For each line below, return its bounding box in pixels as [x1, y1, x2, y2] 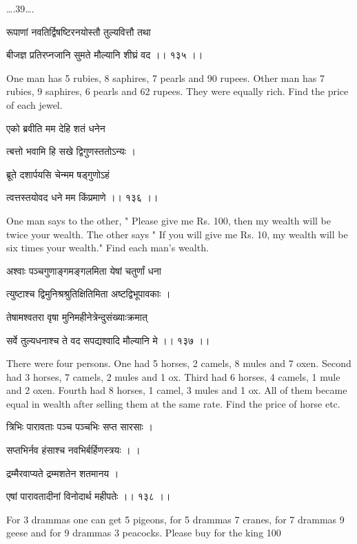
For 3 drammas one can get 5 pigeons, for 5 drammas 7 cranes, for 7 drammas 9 [6, 512, 345, 526]
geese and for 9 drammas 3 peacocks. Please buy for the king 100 [6, 525, 281, 540]
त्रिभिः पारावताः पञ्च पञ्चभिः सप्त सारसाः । [6, 419, 153, 434]
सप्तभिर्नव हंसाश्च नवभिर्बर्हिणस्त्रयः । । [6, 443, 141, 457]
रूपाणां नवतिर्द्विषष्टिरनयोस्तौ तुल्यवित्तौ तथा [6, 24, 151, 39]
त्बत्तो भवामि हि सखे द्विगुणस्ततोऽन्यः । [6, 144, 136, 158]
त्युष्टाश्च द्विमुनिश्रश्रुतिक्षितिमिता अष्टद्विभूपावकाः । [6, 286, 171, 301]
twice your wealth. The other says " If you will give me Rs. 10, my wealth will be [6, 227, 348, 241]
